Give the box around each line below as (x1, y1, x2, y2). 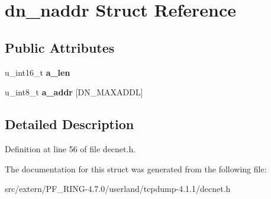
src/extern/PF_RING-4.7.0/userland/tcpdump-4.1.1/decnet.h (5, 182, 231, 195)
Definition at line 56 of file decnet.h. (5, 142, 136, 155)
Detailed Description (5, 115, 134, 133)
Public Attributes (5, 38, 115, 56)
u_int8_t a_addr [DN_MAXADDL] (5, 86, 143, 98)
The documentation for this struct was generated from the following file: (5, 162, 267, 175)
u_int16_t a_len (5, 66, 70, 78)
